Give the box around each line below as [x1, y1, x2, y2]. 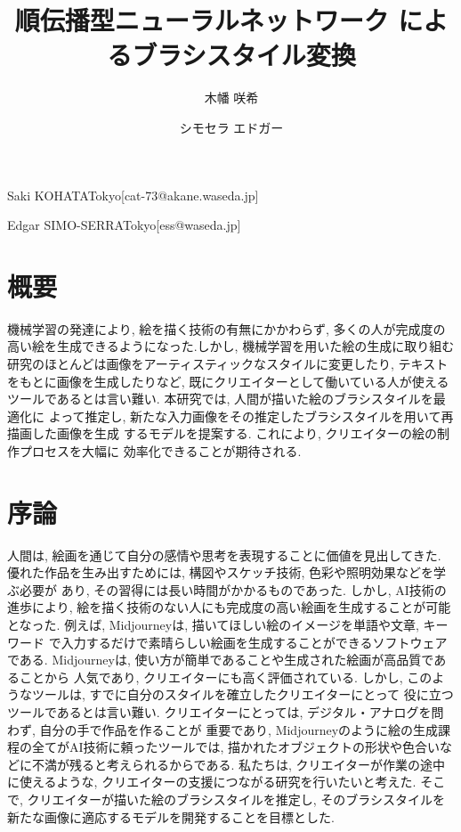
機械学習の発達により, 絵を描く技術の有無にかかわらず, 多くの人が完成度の [7, 319, 446, 338]
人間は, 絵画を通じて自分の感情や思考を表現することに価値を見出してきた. [7, 545, 441, 564]
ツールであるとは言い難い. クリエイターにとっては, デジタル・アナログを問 [7, 703, 444, 722]
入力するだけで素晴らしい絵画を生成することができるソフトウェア [61, 632, 448, 651]
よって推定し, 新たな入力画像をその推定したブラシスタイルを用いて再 [48, 406, 454, 425]
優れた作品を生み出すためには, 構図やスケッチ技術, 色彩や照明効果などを [7, 563, 434, 582]
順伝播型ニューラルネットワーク [14, 2, 389, 38]
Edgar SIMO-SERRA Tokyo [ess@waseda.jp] [7, 216, 241, 234]
